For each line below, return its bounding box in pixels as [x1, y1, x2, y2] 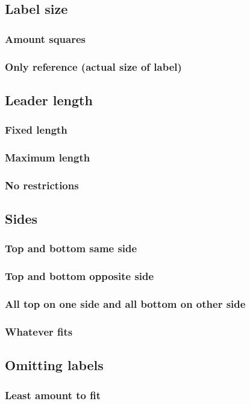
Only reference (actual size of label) [5, 59, 182, 74]
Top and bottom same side [5, 241, 137, 256]
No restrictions [5, 177, 79, 192]
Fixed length [5, 122, 67, 137]
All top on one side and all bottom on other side [5, 296, 246, 311]
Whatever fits [5, 324, 73, 339]
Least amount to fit [5, 387, 101, 402]
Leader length [5, 90, 93, 109]
